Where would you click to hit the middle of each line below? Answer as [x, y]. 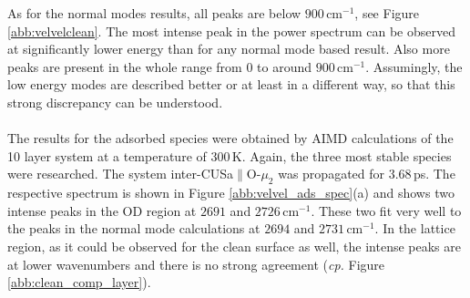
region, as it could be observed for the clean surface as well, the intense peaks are [234, 246]
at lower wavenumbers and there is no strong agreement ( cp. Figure [196, 264]
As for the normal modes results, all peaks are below [154, 13]
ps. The [434, 174]
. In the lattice [415, 228]
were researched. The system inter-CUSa [121, 174]
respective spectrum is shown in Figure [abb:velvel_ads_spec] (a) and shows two [231, 193]
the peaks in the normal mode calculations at [134, 228]
